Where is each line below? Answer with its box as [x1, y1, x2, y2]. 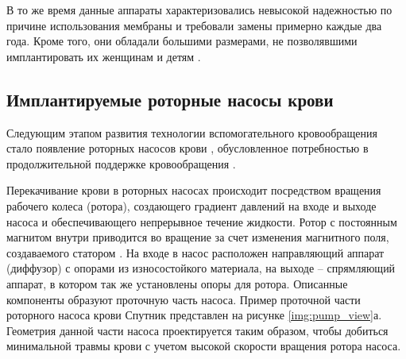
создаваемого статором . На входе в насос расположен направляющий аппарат [6, 244, 385, 261]
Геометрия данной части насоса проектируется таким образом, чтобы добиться [6, 322, 389, 338]
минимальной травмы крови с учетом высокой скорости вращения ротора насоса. [6, 338, 401, 354]
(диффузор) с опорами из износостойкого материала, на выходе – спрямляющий [6, 260, 396, 276]
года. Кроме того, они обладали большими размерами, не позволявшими [6, 33, 358, 49]
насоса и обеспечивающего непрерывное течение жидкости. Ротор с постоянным [6, 213, 397, 230]
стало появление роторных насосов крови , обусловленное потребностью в [6, 140, 369, 156]
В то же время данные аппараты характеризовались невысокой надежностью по [6, 2, 392, 17]
